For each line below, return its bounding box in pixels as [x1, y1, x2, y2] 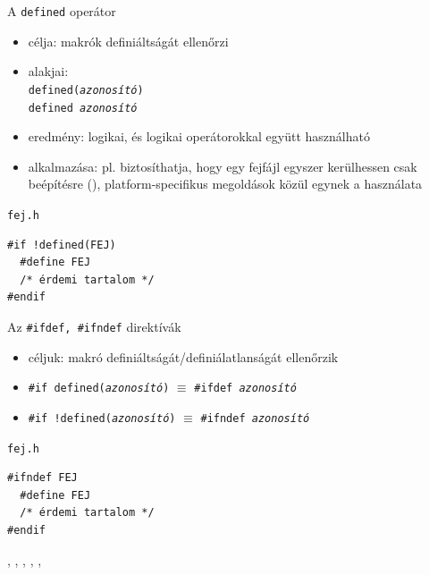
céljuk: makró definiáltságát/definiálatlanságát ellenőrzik [28, 347, 339, 366]
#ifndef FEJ [7, 471, 78, 485]
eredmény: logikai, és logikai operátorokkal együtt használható [28, 127, 370, 146]
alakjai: [28, 62, 69, 80]
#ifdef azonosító [194, 382, 297, 395]
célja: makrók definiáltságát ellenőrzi [28, 31, 229, 50]
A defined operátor [7, 2, 116, 20]
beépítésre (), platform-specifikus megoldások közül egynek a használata [28, 174, 423, 193]
